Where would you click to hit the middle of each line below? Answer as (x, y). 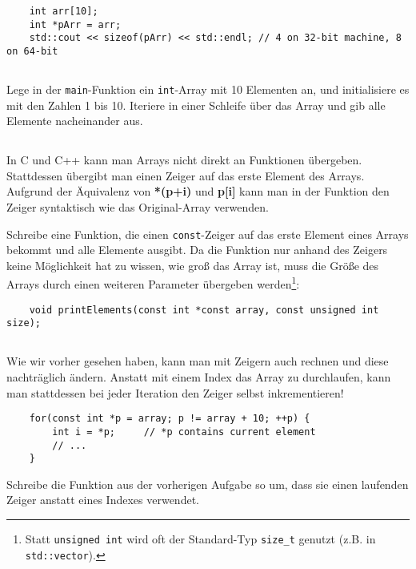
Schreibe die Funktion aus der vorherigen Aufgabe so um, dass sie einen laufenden (208, 484)
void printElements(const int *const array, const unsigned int (204, 310)
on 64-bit (32, 51)
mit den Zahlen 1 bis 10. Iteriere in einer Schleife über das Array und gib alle (196, 105)
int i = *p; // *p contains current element (184, 432)
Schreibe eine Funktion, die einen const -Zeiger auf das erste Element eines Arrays (208, 234)
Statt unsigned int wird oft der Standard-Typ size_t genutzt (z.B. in (200, 539)
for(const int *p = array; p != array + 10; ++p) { (170, 419)
